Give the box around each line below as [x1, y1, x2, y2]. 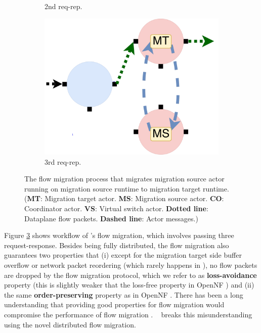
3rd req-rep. [45, 156, 81, 167]
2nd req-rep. [45, 1, 82, 11]
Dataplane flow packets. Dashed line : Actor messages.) [24, 213, 198, 223]
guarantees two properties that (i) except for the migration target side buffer [4, 250, 242, 260]
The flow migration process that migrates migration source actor [24, 173, 225, 184]
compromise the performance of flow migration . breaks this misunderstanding [4, 309, 252, 319]
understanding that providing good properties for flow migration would [4, 299, 225, 310]
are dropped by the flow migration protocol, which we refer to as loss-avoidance [4, 269, 257, 280]
